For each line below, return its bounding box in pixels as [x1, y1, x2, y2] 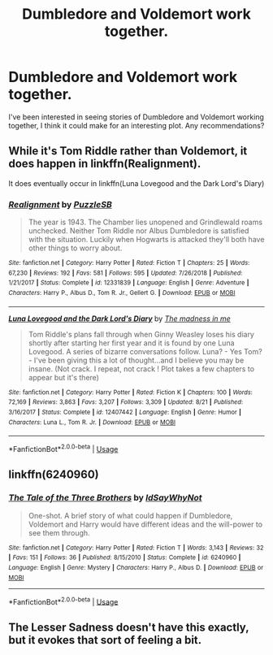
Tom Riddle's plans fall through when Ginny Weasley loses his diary [28, 329, 254, 339]
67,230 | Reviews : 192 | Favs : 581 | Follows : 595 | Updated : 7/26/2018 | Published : [8, 269, 243, 277]
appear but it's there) [28, 372, 100, 382]
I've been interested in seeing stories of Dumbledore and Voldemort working [8, 111, 264, 122]
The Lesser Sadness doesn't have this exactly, [8, 620, 249, 634]
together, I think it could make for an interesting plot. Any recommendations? [8, 120, 265, 130]
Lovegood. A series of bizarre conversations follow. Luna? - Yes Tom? [28, 346, 262, 356]
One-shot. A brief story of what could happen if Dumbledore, [28, 510, 233, 520]
